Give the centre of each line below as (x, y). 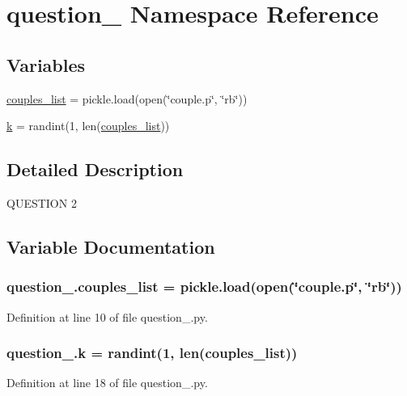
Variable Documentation (111, 246)
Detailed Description (95, 169)
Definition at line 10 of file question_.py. (107, 316)
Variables (46, 64)
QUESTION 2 (42, 202)
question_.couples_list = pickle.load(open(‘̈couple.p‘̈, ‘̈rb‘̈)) (204, 286)
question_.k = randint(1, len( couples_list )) (152, 353)
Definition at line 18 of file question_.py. (107, 383)
